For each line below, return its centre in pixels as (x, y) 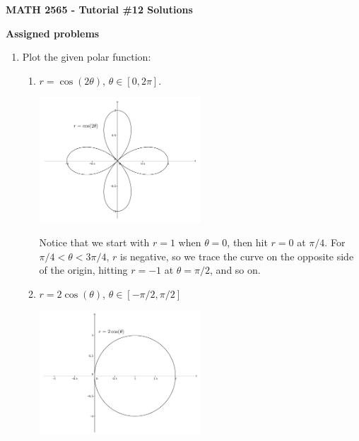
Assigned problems (53, 33)
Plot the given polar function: (87, 57)
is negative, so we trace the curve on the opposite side (237, 256)
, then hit (247, 242)
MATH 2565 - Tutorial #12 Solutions (99, 9)
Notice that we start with (94, 242)
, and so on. (235, 270)
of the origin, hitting (83, 270)
